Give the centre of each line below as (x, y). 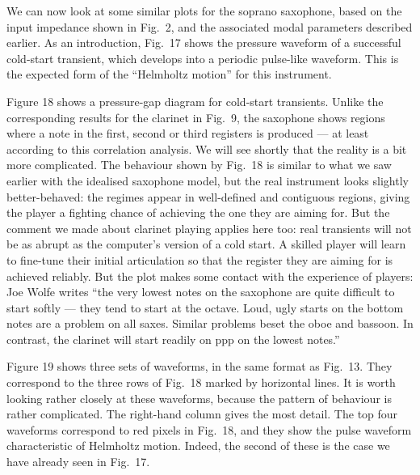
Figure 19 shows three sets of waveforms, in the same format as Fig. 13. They (199, 366)
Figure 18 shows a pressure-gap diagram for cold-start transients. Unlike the (195, 101)
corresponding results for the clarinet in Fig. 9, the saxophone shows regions (196, 117)
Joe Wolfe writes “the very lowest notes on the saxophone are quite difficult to (201, 292)
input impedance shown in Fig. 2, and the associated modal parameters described (210, 26)
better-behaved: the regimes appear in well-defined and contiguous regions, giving (208, 196)
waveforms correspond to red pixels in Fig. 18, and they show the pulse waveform (209, 429)
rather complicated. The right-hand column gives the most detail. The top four (202, 414)
